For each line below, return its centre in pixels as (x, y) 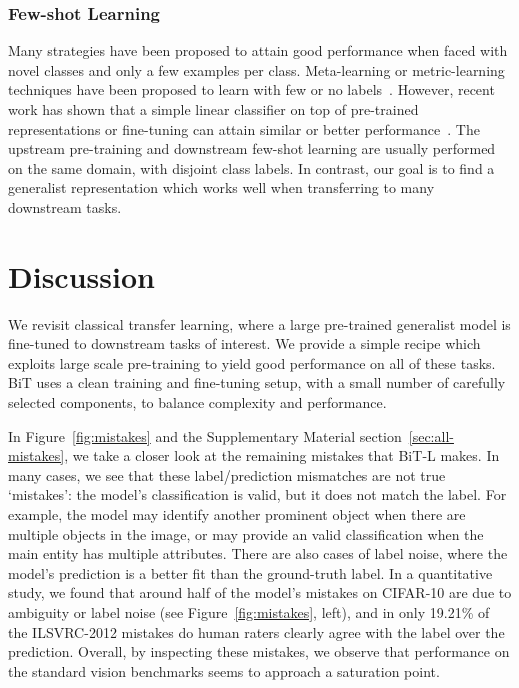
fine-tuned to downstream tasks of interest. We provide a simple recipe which (244, 343)
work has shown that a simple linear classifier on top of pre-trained (213, 109)
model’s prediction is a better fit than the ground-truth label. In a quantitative (250, 572)
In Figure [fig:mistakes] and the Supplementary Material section (205, 435)
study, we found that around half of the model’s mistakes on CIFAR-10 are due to (260, 592)
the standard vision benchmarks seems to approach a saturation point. (224, 670)
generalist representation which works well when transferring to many (221, 187)
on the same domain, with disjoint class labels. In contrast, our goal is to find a (251, 167)
